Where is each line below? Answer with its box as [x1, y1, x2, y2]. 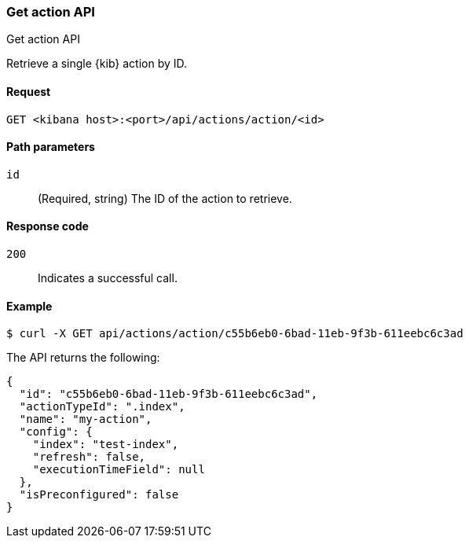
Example [6, 299, 53, 313]
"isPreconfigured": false [19, 488, 179, 502]
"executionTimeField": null [32, 463, 205, 476]
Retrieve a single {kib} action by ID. [6, 57, 188, 71]
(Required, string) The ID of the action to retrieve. [38, 191, 292, 205]
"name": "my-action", [19, 413, 152, 426]
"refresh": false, [32, 450, 146, 464]
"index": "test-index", [32, 438, 179, 451]
